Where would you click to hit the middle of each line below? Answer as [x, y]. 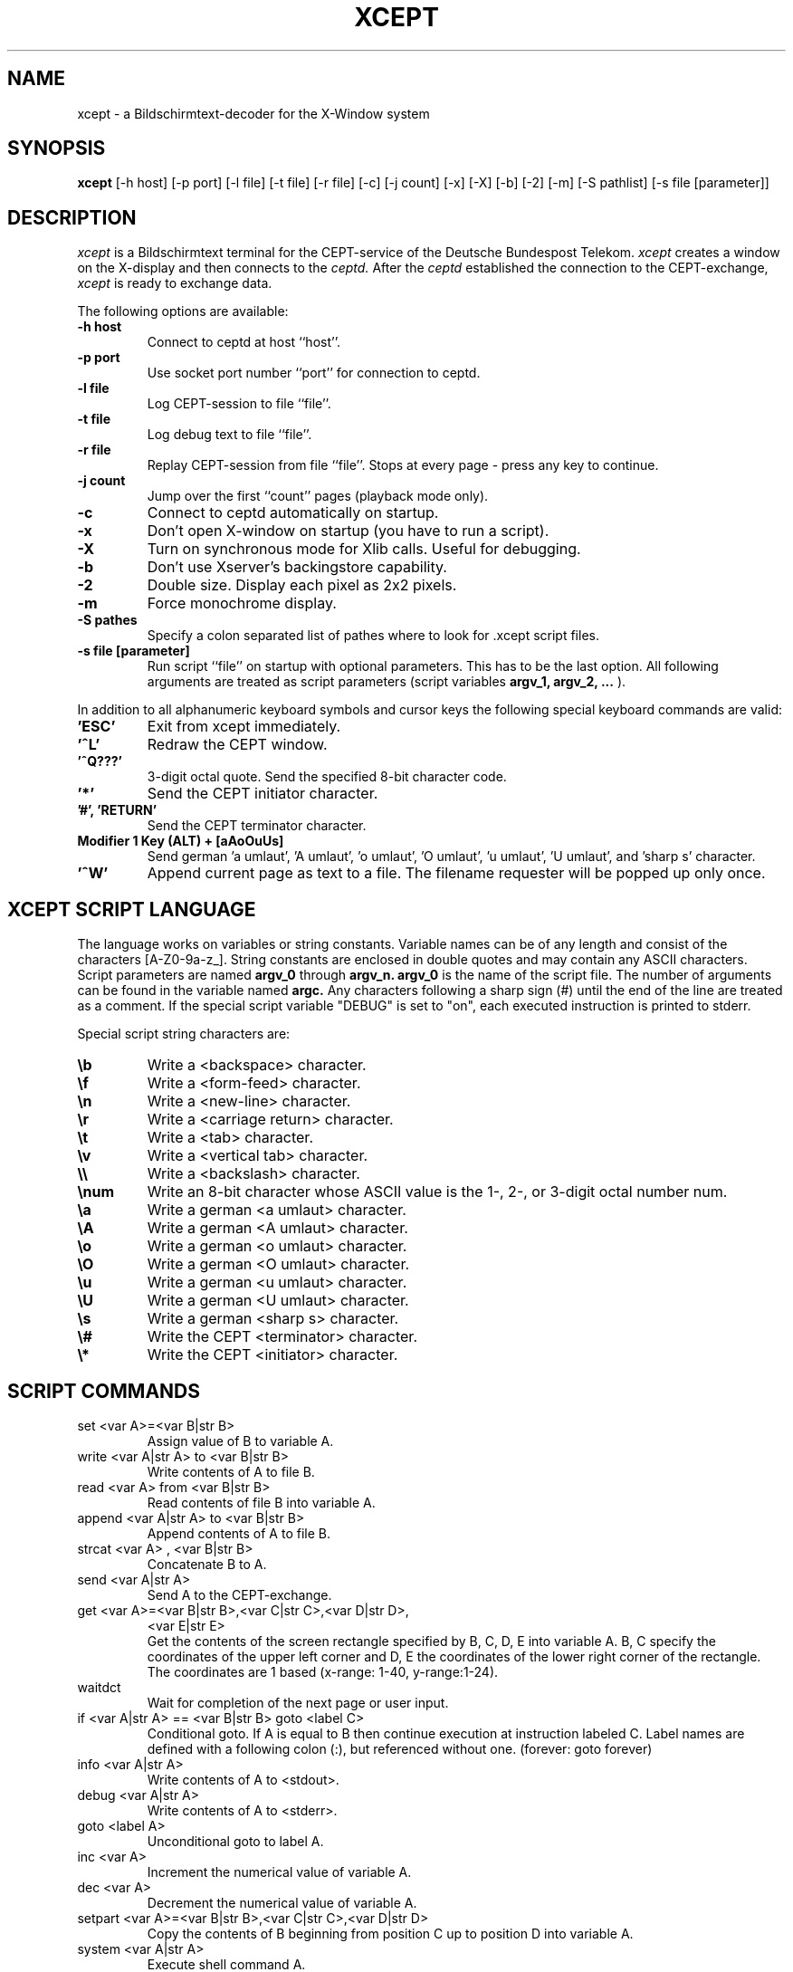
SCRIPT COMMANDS [104, 1391]
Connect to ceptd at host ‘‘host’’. [244, 342]
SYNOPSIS [57, 148]
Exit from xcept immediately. [244, 727]
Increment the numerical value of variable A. [279, 1871]
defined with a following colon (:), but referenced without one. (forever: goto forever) [400, 1748]
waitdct [99, 1687]
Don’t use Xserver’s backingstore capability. [297, 567]
